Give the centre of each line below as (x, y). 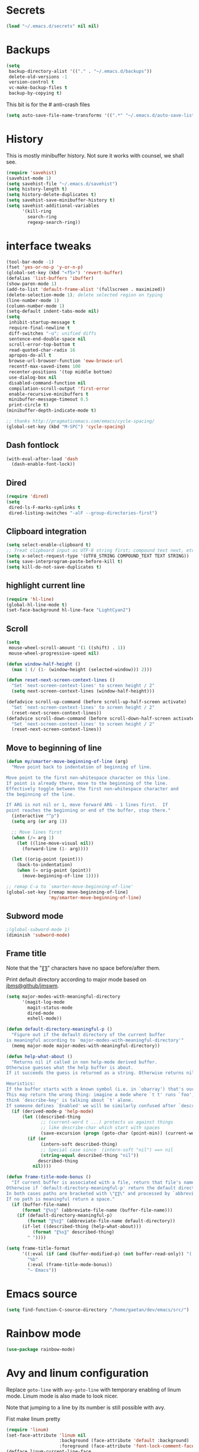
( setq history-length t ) (37, 189)
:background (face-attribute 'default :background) (124, 1441)
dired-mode (41, 1013)
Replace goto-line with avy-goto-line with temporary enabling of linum (94, 1389)
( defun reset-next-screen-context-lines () (61, 680)
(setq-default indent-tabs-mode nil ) (53, 312)
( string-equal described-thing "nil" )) (90, 1155)
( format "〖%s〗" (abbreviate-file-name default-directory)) (102, 1221)
